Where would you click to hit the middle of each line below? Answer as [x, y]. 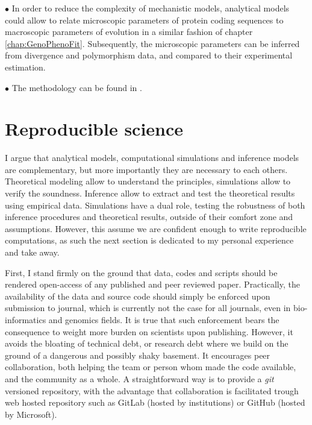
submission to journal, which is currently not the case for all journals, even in [148, 308]
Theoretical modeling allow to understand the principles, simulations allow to [148, 181]
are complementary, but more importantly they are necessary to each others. [146, 169]
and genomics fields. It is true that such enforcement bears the [164, 320]
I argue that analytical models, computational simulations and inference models [152, 158]
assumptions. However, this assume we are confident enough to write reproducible [156, 228]
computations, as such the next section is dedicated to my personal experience [149, 240]
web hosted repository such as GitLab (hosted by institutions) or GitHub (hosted [155, 402]
